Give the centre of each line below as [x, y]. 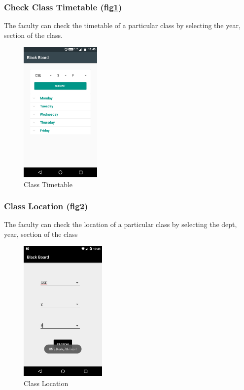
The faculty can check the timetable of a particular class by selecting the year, [122, 25]
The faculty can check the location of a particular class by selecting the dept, [121, 224]
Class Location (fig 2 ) [46, 206]
